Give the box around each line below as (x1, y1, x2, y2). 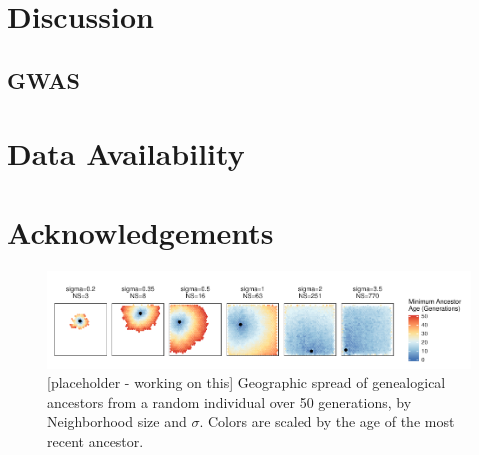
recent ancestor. (47, 430, 144, 451)
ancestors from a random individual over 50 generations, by (47, 391, 412, 412)
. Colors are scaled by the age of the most (199, 411, 455, 432)
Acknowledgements (7, 211, 274, 252)
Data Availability (7, 133, 245, 174)
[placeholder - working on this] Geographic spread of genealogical (47, 372, 446, 393)
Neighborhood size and (47, 411, 187, 432)
